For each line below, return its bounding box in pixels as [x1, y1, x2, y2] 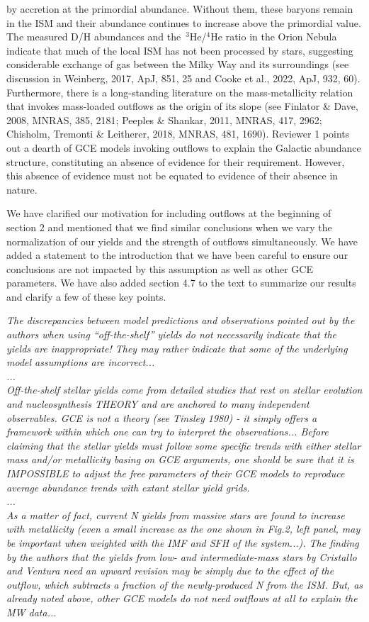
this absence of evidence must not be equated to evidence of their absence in [6, 168, 339, 183]
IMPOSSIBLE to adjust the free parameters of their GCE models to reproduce [6, 466, 345, 480]
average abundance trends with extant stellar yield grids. [6, 479, 250, 494]
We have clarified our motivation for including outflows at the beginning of [6, 206, 331, 221]
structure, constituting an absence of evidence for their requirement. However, [6, 154, 345, 169]
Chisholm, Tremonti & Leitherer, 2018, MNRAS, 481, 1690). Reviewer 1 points [6, 126, 350, 141]
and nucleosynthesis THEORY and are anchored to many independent [6, 396, 310, 411]
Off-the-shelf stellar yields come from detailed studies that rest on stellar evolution [6, 382, 363, 397]
